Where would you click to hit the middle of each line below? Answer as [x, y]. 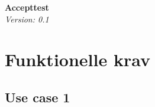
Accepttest [27, 7]
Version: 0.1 [27, 19]
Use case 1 [38, 97]
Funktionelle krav [77, 59]
